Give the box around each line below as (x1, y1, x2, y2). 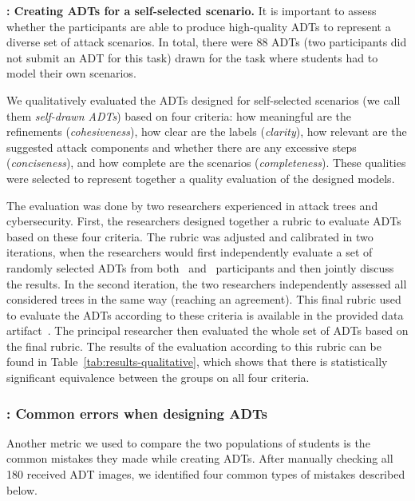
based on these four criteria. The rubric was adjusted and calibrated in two (6, 228, 373, 245)
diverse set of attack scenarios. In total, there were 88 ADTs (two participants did (6, 34, 407, 50)
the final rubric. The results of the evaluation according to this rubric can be (6, 337, 381, 354)
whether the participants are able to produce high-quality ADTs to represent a (6, 18, 391, 34)
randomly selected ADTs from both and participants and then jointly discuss (6, 259, 394, 276)
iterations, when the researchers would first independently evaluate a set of (6, 244, 373, 260)
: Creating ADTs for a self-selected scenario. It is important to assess (6, 2, 377, 18)
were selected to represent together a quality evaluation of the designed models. (6, 169, 395, 186)
